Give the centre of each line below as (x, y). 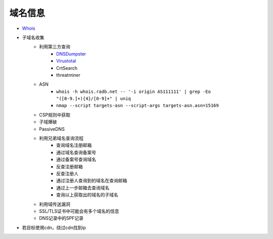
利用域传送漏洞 (55, 204)
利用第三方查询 (55, 47)
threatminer (68, 75)
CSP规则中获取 (55, 115)
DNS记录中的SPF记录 (61, 218)
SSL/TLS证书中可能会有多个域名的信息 (79, 211)
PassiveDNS (52, 129)
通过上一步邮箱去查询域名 (83, 187)
